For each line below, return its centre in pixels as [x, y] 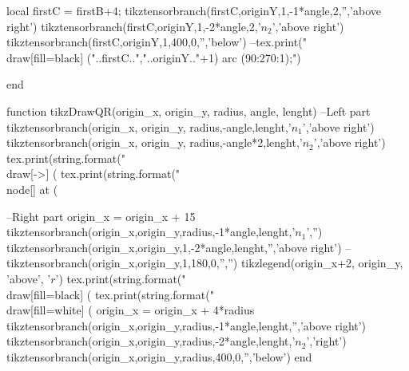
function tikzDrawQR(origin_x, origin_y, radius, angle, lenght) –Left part [189, 111]
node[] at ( [32, 189]
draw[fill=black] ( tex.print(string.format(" [110, 294]
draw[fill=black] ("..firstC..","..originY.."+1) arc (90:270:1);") [154, 57]
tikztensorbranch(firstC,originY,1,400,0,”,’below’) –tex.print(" [157, 42]
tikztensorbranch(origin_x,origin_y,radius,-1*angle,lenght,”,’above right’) [187, 325]
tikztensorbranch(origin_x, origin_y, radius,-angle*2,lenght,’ [155, 142]
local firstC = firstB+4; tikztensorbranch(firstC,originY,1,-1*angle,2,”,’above [194, 10]
